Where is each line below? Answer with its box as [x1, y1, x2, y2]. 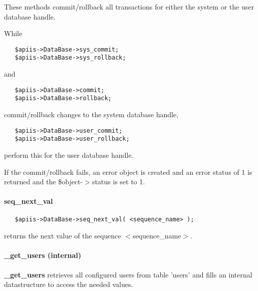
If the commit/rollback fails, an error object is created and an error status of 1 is [4, 166, 252, 177]
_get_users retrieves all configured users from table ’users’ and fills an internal [4, 269, 252, 279]
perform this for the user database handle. [4, 149, 134, 160]
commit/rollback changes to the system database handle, [4, 109, 178, 119]
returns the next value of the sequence [4, 230, 121, 241]
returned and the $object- [4, 176, 83, 187]
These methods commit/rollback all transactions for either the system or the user [4, 2, 254, 12]
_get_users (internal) [4, 250, 82, 260]
